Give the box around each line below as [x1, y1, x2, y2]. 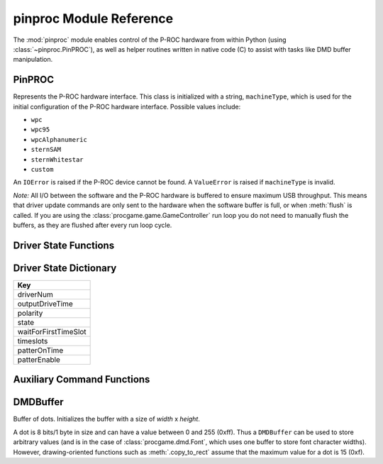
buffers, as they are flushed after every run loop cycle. [13, 221, 172, 229]
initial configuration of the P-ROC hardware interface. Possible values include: [13, 102, 241, 111]
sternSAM [30, 145, 62, 154]
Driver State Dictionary [13, 262, 117, 274]
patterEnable [17, 355, 60, 365]
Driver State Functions [13, 239, 115, 251]
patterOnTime [17, 345, 64, 355]
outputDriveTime [17, 299, 74, 309]
